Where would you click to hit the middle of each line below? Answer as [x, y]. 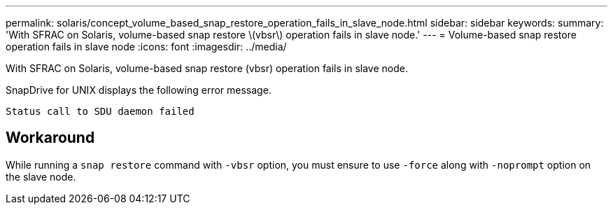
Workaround [50, 138]
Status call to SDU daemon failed [100, 111]
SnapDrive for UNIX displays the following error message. [139, 90]
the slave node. [41, 176]
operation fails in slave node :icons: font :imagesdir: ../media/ [146, 47]
